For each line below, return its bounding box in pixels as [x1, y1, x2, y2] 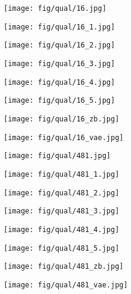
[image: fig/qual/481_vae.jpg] [4, 280, 128, 289]
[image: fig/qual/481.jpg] [4, 152, 111, 161]
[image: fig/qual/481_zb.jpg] [4, 262, 124, 271]
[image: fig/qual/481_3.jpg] [4, 207, 120, 216]
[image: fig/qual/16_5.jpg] [4, 96, 115, 105]
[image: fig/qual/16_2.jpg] [4, 41, 115, 50]
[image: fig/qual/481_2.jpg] [4, 188, 120, 197]
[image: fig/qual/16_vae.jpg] [4, 133, 124, 142]
